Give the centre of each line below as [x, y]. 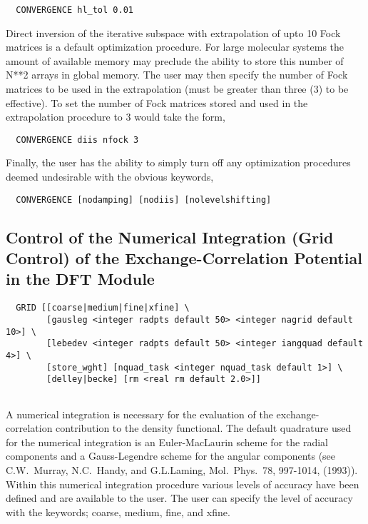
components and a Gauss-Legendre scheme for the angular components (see [171, 456]
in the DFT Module [80, 279]
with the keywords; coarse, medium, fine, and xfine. [118, 512]
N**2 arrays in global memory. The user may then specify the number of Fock [177, 75]
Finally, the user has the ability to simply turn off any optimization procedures [178, 162]
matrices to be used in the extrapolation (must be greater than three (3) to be [177, 89]
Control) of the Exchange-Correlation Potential [184, 258]
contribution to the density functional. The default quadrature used [204, 428]
